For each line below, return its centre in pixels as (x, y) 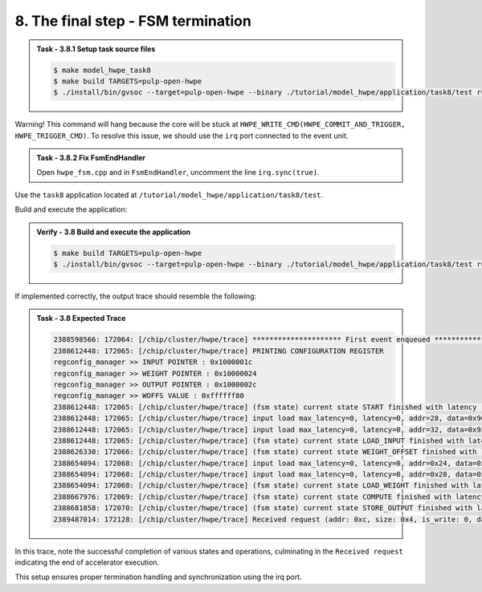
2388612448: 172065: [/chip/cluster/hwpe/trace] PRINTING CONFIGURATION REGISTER (219, 351)
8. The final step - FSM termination (133, 21)
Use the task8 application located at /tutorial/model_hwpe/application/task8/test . (169, 195)
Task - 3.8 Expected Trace (81, 318)
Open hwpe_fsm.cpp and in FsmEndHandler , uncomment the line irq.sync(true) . (178, 172)
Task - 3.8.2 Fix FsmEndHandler (91, 158)
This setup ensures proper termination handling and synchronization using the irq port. (159, 577)
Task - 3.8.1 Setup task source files (96, 49)
